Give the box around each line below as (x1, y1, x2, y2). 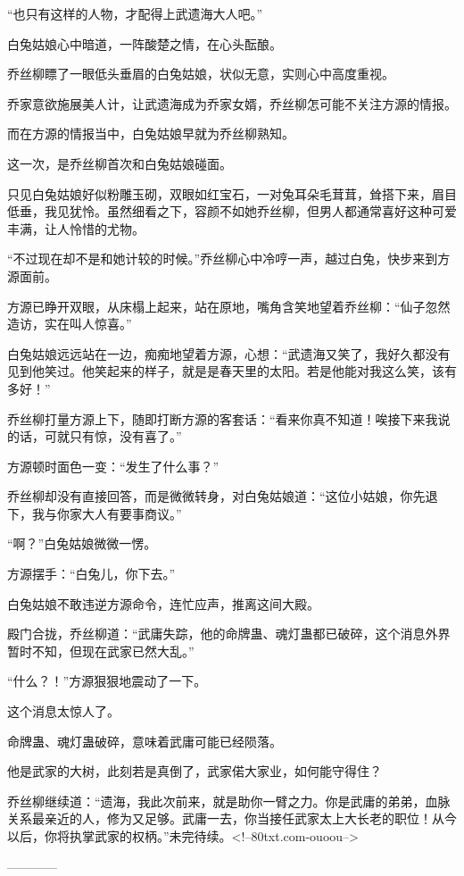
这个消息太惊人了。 (7, 702, 120, 721)
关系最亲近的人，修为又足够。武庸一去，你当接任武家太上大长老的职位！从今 (7, 809, 457, 828)
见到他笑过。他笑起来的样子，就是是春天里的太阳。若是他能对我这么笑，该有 (7, 362, 457, 380)
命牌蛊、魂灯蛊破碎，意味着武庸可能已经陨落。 (7, 731, 282, 750)
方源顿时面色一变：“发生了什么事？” (7, 456, 220, 475)
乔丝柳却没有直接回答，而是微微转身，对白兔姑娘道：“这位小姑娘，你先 (7, 487, 426, 505)
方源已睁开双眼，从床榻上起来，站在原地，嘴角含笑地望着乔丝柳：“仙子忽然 (7, 296, 451, 315)
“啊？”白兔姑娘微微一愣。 (7, 534, 157, 553)
